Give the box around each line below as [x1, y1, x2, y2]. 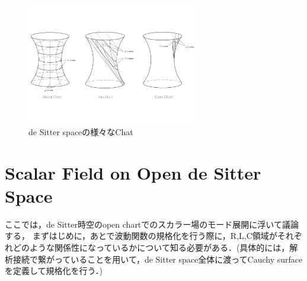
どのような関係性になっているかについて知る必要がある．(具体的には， [12, 241, 290, 254]
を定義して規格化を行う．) [5, 264, 103, 277]
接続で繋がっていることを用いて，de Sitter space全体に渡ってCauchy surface [12, 253, 303, 265]
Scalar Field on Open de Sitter [5, 160, 261, 184]
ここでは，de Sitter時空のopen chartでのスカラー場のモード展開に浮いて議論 [5, 218, 299, 230]
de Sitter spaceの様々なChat [28, 125, 133, 138]
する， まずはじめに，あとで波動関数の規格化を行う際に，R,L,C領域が [5, 229, 277, 242]
